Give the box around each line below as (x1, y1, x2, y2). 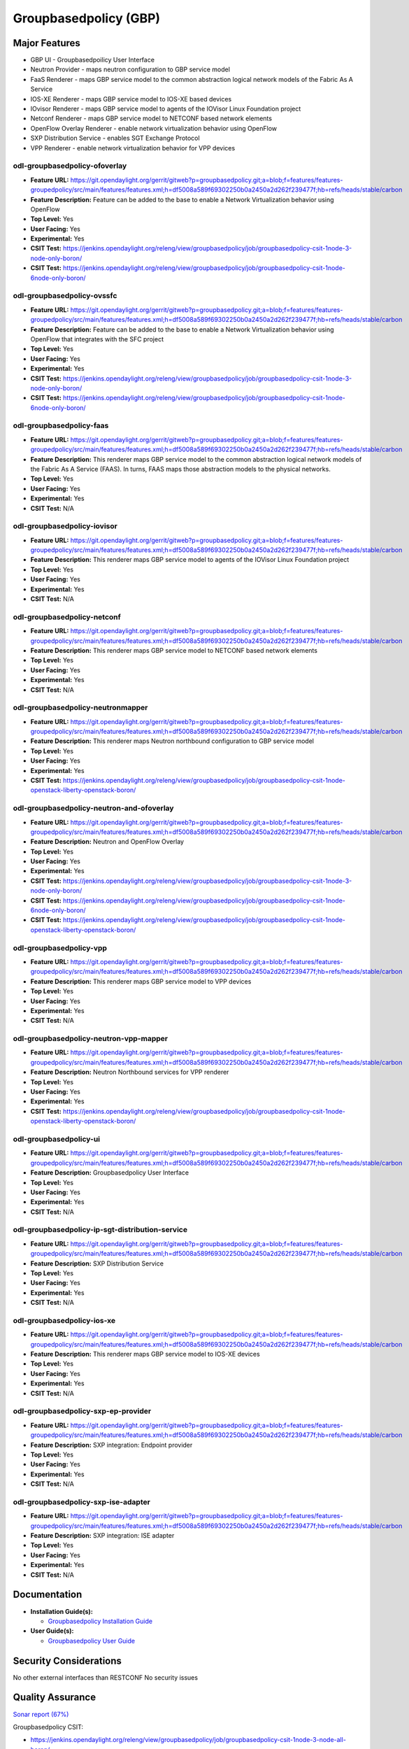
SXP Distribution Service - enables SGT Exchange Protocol (30, 134, 200, 143)
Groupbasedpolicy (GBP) (13, 10, 161, 26)
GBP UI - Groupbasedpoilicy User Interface (30, 56, 155, 64)
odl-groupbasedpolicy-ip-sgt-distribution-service (13, 1225, 188, 1235)
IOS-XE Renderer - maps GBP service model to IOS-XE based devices (30, 94, 232, 103)
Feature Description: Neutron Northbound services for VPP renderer (30, 1068, 229, 1077)
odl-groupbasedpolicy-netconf (13, 612, 122, 622)
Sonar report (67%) (13, 1710, 69, 1718)
